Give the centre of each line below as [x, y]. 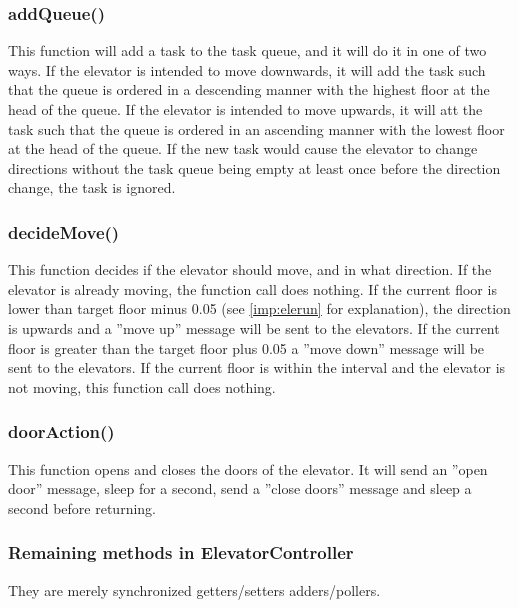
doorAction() [61, 431]
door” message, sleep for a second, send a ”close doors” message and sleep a [240, 488]
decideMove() [64, 231]
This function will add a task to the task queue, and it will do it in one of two [247, 50]
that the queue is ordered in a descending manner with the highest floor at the [249, 89]
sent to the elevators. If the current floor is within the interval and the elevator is [257, 367]
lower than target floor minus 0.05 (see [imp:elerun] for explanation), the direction [259, 308]
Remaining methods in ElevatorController [181, 552]
